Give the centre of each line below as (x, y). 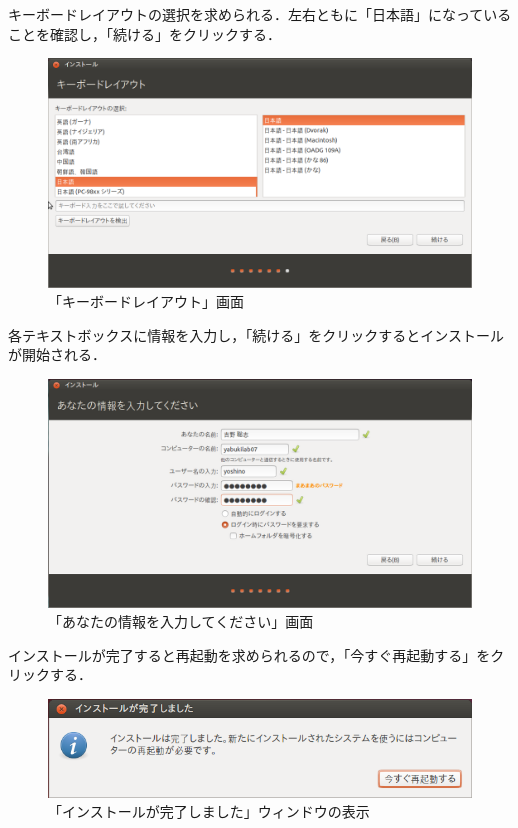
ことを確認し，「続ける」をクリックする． (144, 33)
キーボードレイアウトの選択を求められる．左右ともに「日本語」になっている (260, 14)
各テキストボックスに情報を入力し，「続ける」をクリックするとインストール (256, 334)
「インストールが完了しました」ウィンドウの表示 (209, 811)
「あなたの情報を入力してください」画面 (181, 621)
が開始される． (57, 354)
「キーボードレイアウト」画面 (146, 301)
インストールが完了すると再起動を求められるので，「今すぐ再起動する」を (249, 654)
